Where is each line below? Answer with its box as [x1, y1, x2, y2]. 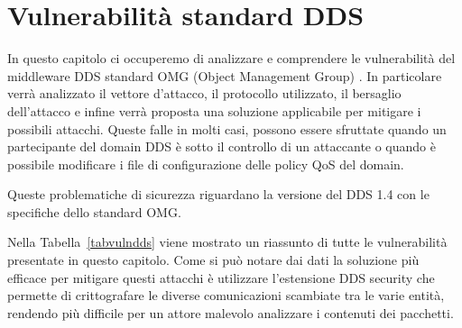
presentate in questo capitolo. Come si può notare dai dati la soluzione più [7, 251, 420, 269]
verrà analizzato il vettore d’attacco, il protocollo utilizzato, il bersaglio [7, 84, 402, 103]
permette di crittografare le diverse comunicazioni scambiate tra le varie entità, [7, 286, 445, 305]
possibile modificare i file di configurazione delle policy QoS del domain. [7, 154, 404, 173]
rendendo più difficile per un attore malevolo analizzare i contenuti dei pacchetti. [7, 303, 454, 322]
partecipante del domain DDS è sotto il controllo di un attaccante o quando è [7, 137, 436, 156]
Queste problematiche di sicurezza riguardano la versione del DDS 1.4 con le [7, 185, 430, 204]
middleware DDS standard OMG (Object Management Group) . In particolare [7, 66, 442, 85]
